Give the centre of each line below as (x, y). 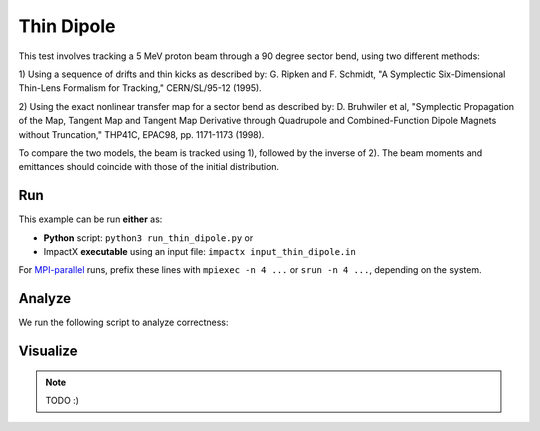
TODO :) (62, 401)
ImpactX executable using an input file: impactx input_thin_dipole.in (200, 251)
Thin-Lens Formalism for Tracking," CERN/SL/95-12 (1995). (140, 88)
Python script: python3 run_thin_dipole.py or (148, 237)
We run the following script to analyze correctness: (123, 322)
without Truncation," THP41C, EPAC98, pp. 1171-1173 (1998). (141, 134)
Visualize (48, 351)
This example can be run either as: (90, 219)
